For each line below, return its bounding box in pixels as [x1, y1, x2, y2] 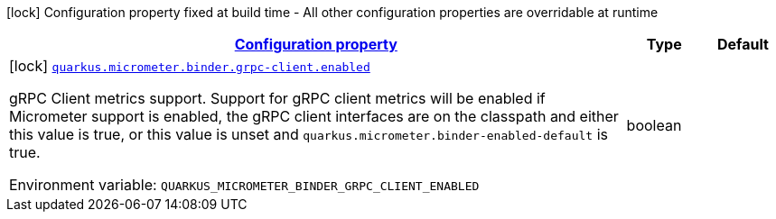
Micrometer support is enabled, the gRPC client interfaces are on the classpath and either [9, 107, 619, 125]
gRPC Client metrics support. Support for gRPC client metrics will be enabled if [9, 89, 546, 107]
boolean [626, 116, 682, 134]
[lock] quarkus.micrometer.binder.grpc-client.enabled [9, 57, 370, 75]
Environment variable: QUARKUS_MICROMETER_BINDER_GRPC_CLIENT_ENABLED [9, 176, 480, 194]
